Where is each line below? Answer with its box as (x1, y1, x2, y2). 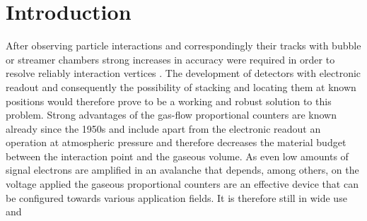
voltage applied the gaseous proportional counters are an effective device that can (6, 177, 359, 191)
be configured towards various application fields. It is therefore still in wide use (6, 190, 347, 205)
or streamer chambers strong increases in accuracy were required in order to (6, 52, 335, 66)
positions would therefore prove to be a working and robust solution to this (6, 93, 332, 108)
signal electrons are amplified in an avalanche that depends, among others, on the (6, 162, 359, 177)
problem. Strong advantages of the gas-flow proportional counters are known (6, 107, 337, 122)
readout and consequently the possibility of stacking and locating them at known (6, 79, 356, 94)
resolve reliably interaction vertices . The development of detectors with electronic (6, 66, 361, 80)
